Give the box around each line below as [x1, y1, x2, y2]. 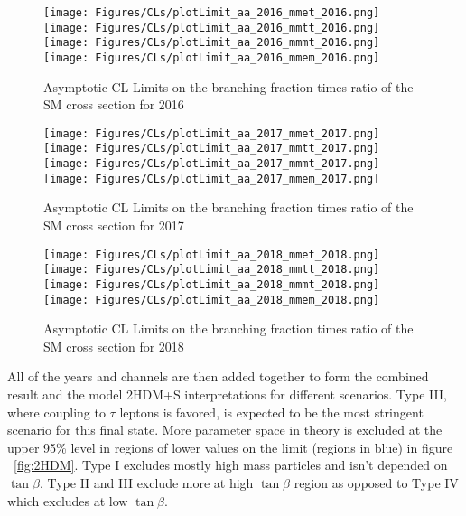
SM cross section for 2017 [43, 216, 184, 235]
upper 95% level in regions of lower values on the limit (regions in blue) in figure [7, 437, 453, 456]
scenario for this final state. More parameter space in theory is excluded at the [7, 420, 443, 439]
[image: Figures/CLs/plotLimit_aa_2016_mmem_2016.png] [43, 51, 380, 64]
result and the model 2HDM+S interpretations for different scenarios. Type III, [7, 385, 447, 404]
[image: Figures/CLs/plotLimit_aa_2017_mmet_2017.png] [43, 127, 380, 140]
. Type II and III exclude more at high [39, 474, 254, 492]
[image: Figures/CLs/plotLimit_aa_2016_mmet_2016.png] [43, 6, 380, 19]
